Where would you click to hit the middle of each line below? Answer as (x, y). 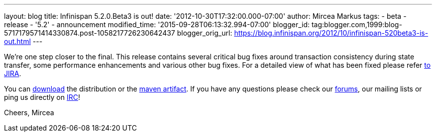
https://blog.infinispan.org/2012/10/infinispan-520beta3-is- (331, 33)
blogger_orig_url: (205, 33)
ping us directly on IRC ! (42, 97)
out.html (17, 41)
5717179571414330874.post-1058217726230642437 (90, 33)
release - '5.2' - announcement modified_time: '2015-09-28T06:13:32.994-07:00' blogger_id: (157, 24)
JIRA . (13, 73)
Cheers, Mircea (29, 113)
